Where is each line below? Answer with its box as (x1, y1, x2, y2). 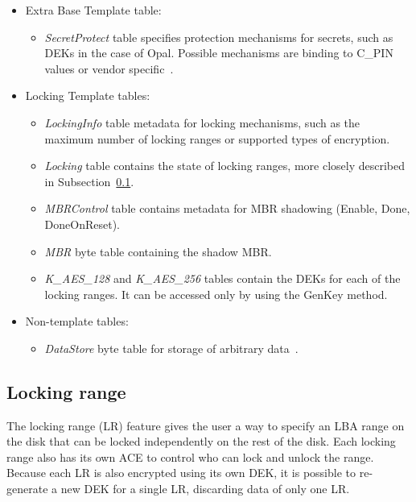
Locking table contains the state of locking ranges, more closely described (44, 157, 406, 174)
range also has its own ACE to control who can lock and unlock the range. (6, 448, 374, 465)
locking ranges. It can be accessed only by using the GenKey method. (44, 285, 388, 302)
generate (6, 480, 48, 497)
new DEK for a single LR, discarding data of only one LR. (60, 480, 350, 497)
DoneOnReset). (44, 215, 121, 232)
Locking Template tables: (25, 87, 150, 104)
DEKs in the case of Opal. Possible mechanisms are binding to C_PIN (44, 44, 393, 61)
